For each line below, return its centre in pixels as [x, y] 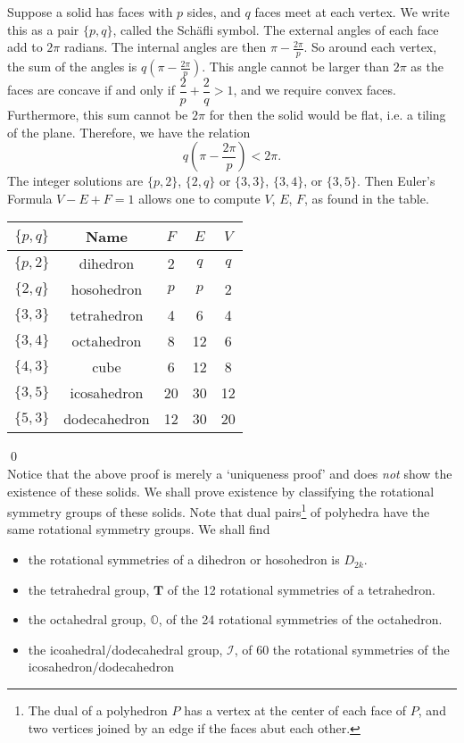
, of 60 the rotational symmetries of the [342, 649]
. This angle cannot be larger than [296, 67]
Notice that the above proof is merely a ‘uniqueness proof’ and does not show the [230, 474]
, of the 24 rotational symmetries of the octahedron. [300, 619]
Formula [30, 198]
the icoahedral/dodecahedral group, [125, 649]
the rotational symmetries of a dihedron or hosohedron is [184, 559]
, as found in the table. [367, 198]
